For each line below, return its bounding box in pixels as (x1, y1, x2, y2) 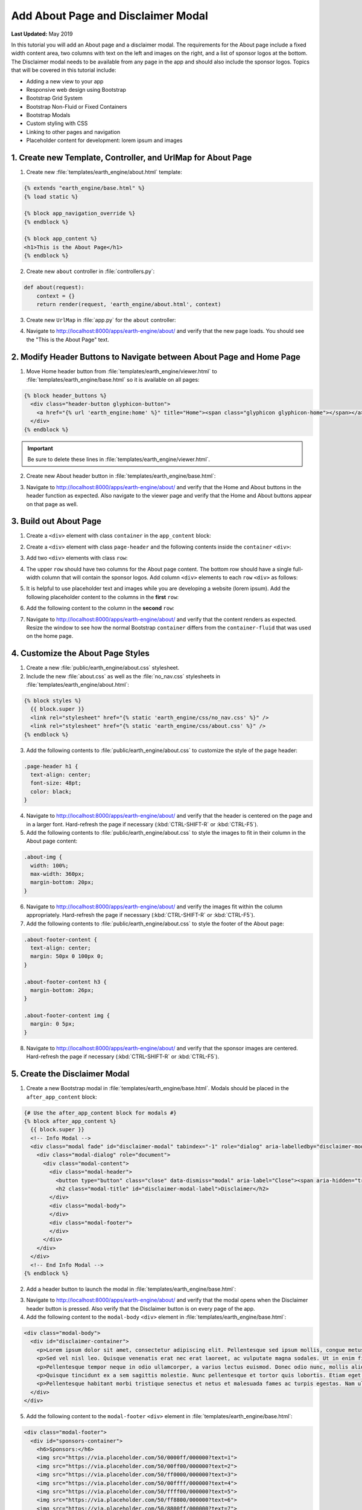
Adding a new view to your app (26, 77, 104, 85)
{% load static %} (24, 193, 78, 200)
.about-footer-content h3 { (24, 978, 107, 985)
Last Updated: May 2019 (11, 30, 73, 37)
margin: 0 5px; (30, 1021, 75, 1027)
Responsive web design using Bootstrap (26, 86, 127, 93)
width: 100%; (30, 862, 69, 869)
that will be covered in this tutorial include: (11, 66, 117, 74)
